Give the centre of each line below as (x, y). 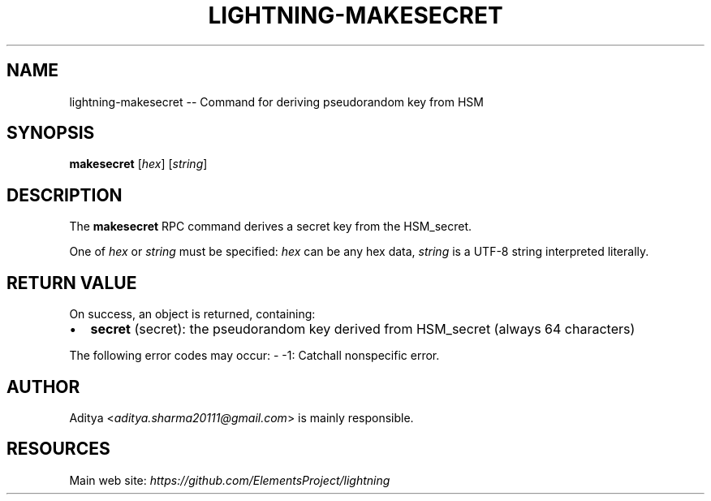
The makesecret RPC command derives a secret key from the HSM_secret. (271, 227)
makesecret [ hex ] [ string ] (138, 164)
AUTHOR (43, 387)
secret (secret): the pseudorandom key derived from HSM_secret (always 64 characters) (363, 329)
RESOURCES (58, 449)
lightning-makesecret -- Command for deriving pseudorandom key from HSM (276, 101)
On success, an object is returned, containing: (192, 314)
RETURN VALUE (72, 283)
